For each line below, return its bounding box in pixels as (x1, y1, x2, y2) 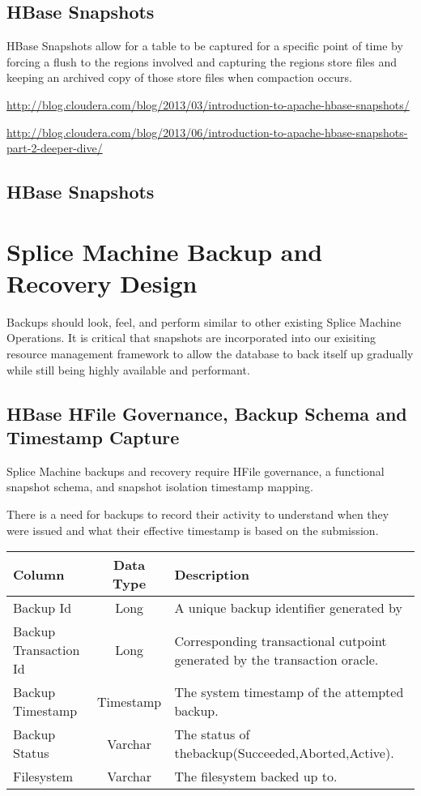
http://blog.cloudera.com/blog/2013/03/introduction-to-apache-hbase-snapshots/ (6, 96, 410, 113)
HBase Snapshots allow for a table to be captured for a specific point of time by (6, 37, 403, 54)
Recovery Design (6, 266, 198, 299)
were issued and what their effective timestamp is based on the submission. (6, 521, 379, 538)
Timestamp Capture (6, 425, 180, 450)
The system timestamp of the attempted (174, 683, 404, 702)
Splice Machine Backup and (6, 234, 323, 267)
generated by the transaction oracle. (174, 649, 379, 669)
